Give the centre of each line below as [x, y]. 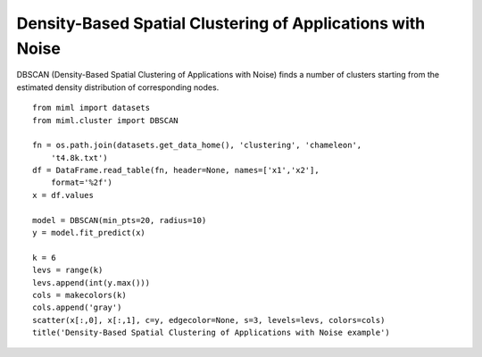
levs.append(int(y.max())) [91, 282]
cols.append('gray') [77, 307]
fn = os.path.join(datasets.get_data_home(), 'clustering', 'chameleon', [197, 145]
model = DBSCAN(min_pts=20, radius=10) [120, 220]
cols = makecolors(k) [79, 295]
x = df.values [63, 195]
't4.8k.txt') [79, 158]
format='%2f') [82, 183]
